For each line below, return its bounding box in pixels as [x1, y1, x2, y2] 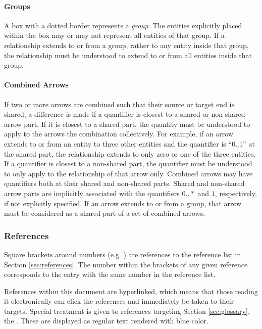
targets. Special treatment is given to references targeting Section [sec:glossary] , [4, 305, 250, 316]
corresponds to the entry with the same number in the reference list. [4, 269, 216, 279]
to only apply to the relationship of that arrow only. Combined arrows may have [4, 168, 253, 178]
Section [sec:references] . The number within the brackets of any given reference [4, 259, 248, 269]
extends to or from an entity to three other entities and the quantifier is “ [4, 138, 232, 149]
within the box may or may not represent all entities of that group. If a [4, 30, 225, 40]
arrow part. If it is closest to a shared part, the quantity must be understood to [4, 118, 250, 129]
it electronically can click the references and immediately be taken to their [4, 296, 234, 306]
